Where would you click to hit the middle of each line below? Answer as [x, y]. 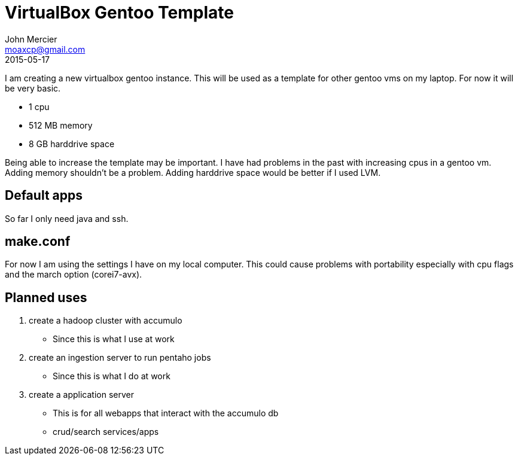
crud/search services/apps [106, 432]
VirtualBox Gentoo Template [119, 13]
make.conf [38, 242]
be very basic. [33, 88]
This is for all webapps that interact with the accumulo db [166, 413]
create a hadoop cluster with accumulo [106, 321]
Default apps [44, 196]
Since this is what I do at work [112, 376]
